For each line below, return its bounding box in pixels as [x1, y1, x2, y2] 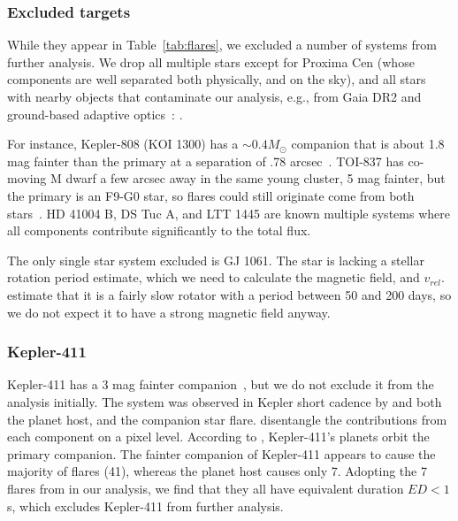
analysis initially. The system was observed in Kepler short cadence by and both [7, 392, 442, 410]
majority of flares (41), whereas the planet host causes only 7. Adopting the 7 [7, 462, 427, 480]
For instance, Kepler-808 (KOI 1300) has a [7, 134, 239, 153]
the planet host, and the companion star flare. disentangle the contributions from [7, 410, 447, 428]
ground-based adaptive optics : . [7, 104, 183, 123]
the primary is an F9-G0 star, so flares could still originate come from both [7, 186, 415, 204]
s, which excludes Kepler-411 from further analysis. [7, 496, 284, 515]
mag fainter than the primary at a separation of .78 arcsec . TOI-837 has [7, 151, 404, 170]
